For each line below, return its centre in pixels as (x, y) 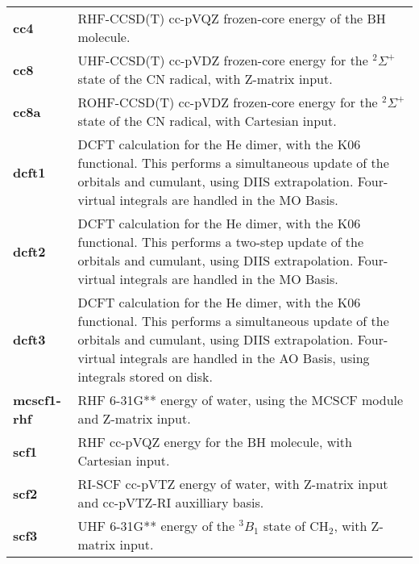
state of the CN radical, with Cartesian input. (207, 121)
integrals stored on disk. (145, 376)
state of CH (296, 526)
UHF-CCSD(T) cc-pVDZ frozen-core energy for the (223, 60)
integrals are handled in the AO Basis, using (245, 358)
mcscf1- (37, 400)
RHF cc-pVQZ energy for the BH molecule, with (215, 442)
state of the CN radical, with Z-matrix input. (205, 79)
